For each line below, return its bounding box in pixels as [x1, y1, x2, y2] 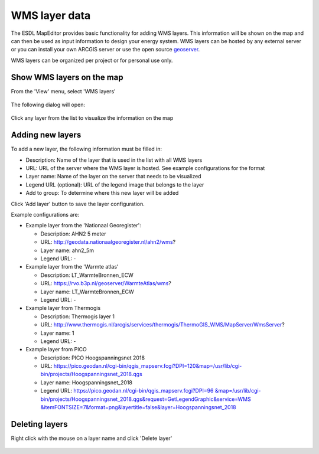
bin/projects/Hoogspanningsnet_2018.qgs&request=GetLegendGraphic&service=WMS [40, 396, 251, 403]
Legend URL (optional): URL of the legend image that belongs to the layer [25, 181, 204, 188]
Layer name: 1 [40, 329, 74, 337]
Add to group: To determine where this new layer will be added [25, 190, 179, 197]
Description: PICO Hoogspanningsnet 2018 [40, 354, 145, 361]
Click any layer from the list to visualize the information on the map [11, 115, 174, 122]
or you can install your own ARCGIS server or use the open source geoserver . [11, 46, 200, 53]
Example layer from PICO [25, 346, 87, 353]
